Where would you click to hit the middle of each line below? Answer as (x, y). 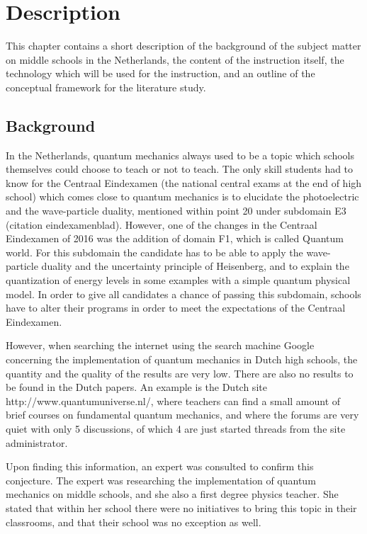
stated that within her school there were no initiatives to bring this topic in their (181, 507)
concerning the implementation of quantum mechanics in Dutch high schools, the (182, 359)
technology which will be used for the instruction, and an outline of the (160, 73)
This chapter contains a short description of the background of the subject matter (183, 46)
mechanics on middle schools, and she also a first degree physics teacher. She (172, 494)
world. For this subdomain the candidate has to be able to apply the (154, 252)
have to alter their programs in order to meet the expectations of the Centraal (176, 308)
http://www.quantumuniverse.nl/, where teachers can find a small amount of (173, 400)
